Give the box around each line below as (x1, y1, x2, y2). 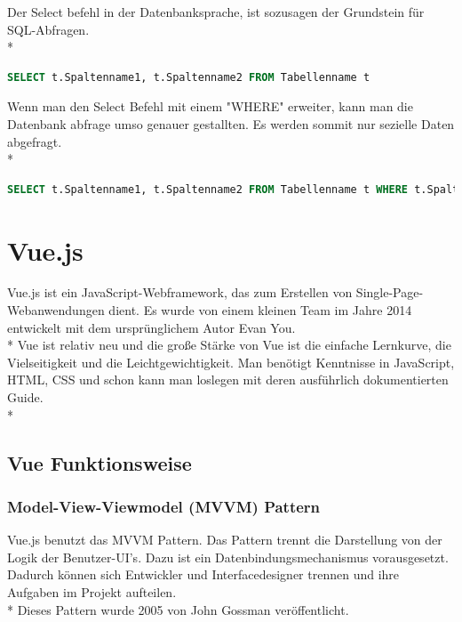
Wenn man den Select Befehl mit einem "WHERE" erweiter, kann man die (7, 97, 413, 116)
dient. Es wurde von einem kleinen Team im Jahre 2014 (108, 301, 412, 319)
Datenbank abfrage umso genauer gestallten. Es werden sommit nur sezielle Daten (7, 114, 455, 133)
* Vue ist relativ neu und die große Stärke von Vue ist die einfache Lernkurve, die (7, 335, 451, 354)
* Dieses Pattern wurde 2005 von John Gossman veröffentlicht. (7, 600, 349, 618)
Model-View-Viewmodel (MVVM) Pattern (7, 495, 321, 517)
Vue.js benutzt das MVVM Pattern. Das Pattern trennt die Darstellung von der (7, 530, 442, 549)
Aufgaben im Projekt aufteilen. (7, 583, 177, 601)
